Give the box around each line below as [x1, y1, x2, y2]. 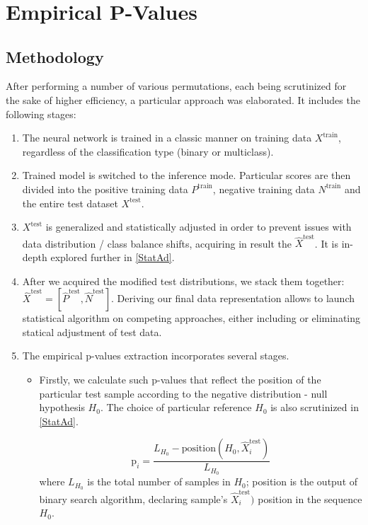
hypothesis [39, 400, 85, 415]
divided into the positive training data [22, 181, 188, 196]
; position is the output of [246, 474, 358, 489]
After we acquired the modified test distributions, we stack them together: [22, 273, 345, 288]
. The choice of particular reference [100, 400, 252, 415]
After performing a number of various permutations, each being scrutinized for [6, 79, 347, 93]
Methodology [6, 45, 104, 67]
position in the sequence [258, 491, 362, 506]
